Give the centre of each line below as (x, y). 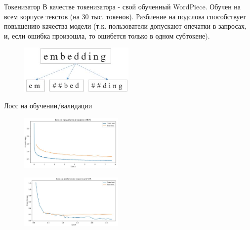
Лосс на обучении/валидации (48, 106)
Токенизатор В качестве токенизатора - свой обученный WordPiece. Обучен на (123, 6)
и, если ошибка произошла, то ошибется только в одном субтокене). (107, 35)
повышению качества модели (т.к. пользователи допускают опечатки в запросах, (125, 26)
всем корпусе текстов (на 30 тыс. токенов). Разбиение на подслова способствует (125, 16)
